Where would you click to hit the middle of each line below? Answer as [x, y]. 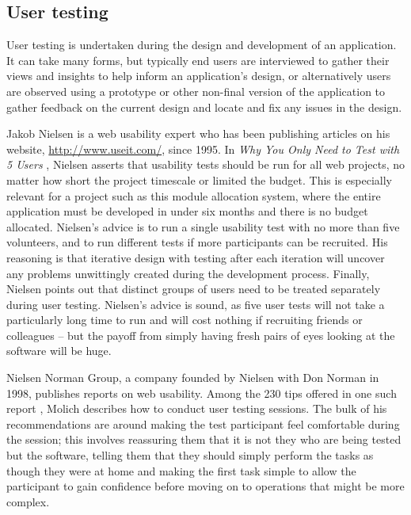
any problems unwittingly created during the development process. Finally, [188, 273]
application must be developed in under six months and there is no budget [187, 211]
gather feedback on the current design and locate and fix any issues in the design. [204, 107]
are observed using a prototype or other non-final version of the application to [196, 91]
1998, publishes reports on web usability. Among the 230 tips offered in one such [202, 393]
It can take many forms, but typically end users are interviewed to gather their [198, 60]
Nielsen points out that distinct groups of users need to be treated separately [194, 289]
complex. [28, 501]
